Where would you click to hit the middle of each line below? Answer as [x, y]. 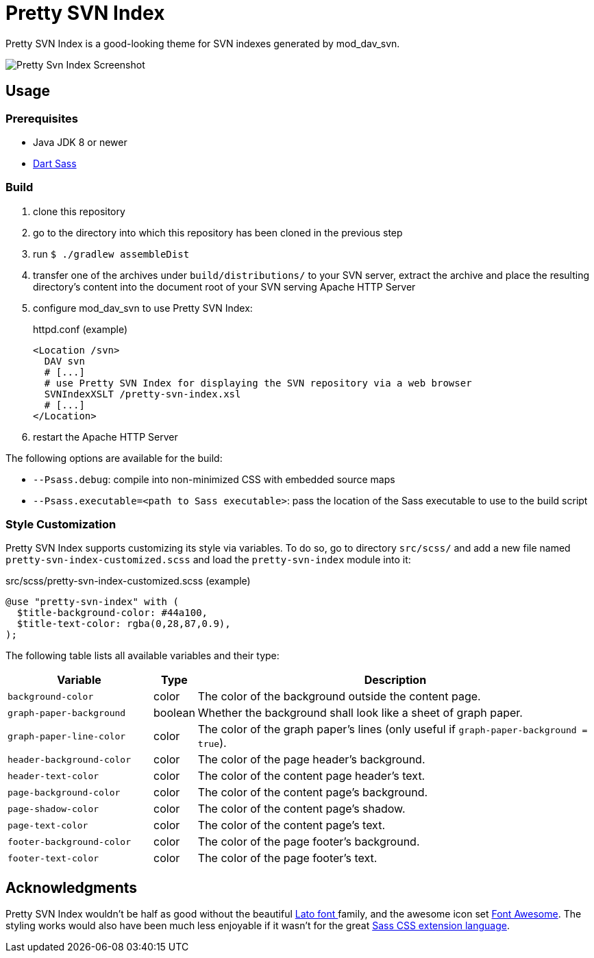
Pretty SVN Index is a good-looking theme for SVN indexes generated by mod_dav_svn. [203, 43]
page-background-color [64, 792]
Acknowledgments [72, 887]
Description [395, 680]
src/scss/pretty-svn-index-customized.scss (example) [128, 581]
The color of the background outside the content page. [339, 697]
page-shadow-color [53, 809]
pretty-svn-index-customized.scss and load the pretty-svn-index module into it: [208, 560]
